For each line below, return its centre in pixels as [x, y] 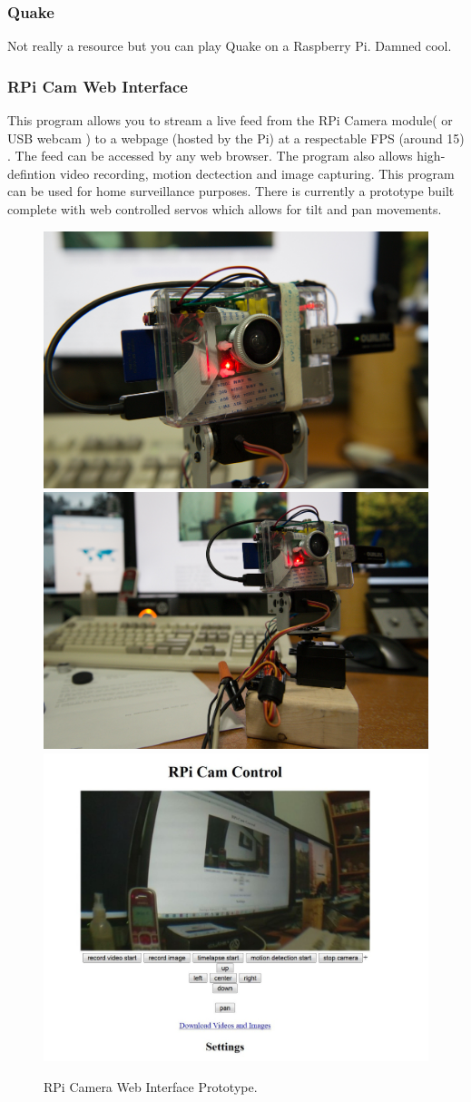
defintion [32, 173]
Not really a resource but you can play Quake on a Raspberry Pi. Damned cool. [230, 46]
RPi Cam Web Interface [98, 86]
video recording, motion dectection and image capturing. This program [257, 173]
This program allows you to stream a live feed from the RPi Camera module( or [230, 120]
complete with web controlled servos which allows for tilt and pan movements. [225, 209]
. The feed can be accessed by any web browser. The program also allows [210, 156]
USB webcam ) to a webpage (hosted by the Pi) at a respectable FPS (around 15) [236, 138]
